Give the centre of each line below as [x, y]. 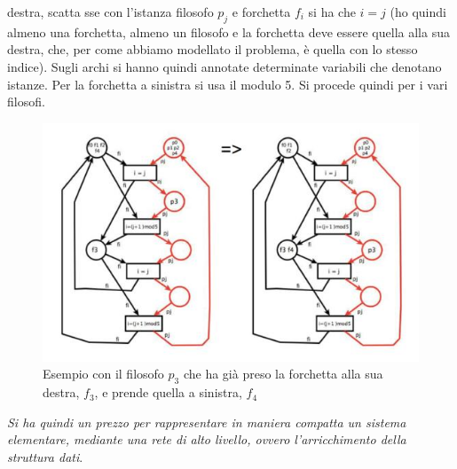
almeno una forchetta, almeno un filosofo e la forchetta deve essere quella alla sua [228, 31]
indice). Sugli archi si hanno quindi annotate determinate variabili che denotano [225, 66]
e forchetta [261, 12]
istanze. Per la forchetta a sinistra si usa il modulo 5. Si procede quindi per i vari [228, 84]
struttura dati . [45, 456]
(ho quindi [418, 12]
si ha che [332, 12]
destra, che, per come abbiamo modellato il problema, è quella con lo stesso [213, 49]
